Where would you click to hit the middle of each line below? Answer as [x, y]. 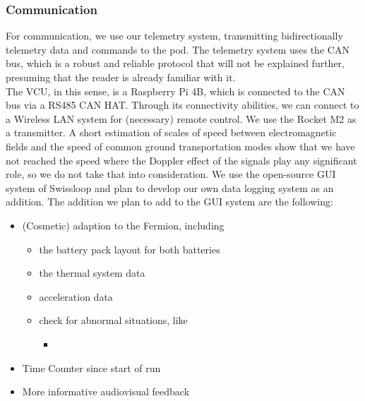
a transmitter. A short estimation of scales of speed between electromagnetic [171, 132]
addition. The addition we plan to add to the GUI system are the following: [169, 202]
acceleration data [76, 296]
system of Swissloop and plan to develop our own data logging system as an [170, 187]
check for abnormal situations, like [113, 320]
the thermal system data [92, 273]
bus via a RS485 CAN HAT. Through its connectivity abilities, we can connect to [182, 105]
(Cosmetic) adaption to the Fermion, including [123, 225]
